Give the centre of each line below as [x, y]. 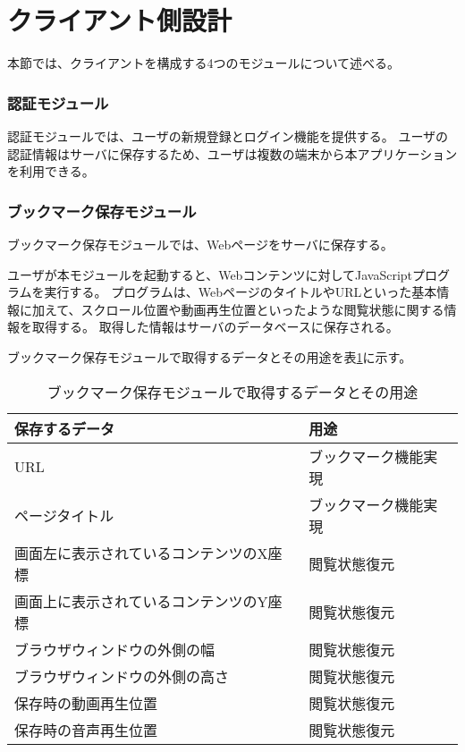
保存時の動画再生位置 [86, 703]
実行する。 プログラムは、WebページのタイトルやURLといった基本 [241, 292]
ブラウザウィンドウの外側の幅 [115, 649]
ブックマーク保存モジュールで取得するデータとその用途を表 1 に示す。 [210, 356]
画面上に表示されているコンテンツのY [141, 601]
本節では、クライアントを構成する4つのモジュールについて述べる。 [204, 63]
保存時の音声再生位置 [86, 730]
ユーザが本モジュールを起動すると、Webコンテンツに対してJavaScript [210, 274]
